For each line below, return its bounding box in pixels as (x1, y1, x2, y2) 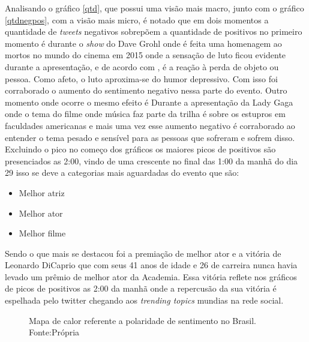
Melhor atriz (19, 186, 65, 199)
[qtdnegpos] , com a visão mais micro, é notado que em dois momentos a (5, 13, 269, 26)
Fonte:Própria (29, 326, 80, 338)
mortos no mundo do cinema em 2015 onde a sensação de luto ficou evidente (5, 49, 286, 61)
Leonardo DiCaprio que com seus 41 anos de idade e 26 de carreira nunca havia (5, 259, 298, 271)
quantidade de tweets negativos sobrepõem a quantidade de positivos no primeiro (5, 25, 302, 38)
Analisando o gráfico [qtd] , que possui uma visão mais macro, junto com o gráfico (5, 2, 304, 14)
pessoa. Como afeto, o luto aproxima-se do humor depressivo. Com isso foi (5, 72, 278, 85)
